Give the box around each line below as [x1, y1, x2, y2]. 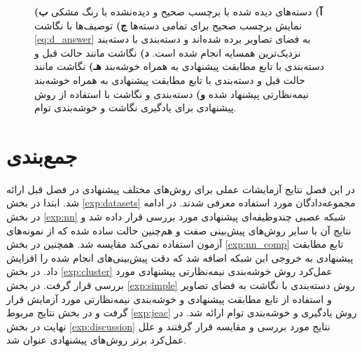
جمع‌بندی [6, 141, 78, 169]
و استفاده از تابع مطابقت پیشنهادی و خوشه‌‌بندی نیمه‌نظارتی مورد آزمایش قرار [6, 291, 332, 306]
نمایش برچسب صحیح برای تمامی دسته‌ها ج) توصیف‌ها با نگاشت [34, 17, 302, 32]
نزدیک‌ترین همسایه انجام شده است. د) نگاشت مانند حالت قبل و [34, 45, 301, 59]
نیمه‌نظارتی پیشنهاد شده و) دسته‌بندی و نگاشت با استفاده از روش [34, 86, 309, 101]
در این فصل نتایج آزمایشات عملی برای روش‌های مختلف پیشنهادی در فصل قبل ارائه [6, 181, 356, 196]
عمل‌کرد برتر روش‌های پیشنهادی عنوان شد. [6, 332, 187, 347]
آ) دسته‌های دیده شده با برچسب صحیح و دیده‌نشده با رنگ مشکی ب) [34, 4, 323, 18]
